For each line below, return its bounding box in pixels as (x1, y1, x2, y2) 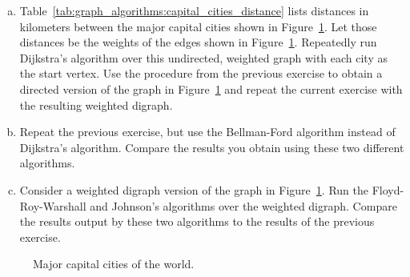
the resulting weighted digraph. (19, 96, 173, 113)
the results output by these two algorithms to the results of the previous (19, 213, 375, 230)
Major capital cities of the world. (33, 255, 195, 272)
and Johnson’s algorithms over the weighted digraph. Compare (90, 197, 397, 214)
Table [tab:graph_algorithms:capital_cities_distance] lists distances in (19, 2, 369, 18)
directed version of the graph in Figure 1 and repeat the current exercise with (19, 80, 403, 97)
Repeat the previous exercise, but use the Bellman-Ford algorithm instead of (19, 123, 396, 140)
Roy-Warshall (19, 197, 86, 214)
